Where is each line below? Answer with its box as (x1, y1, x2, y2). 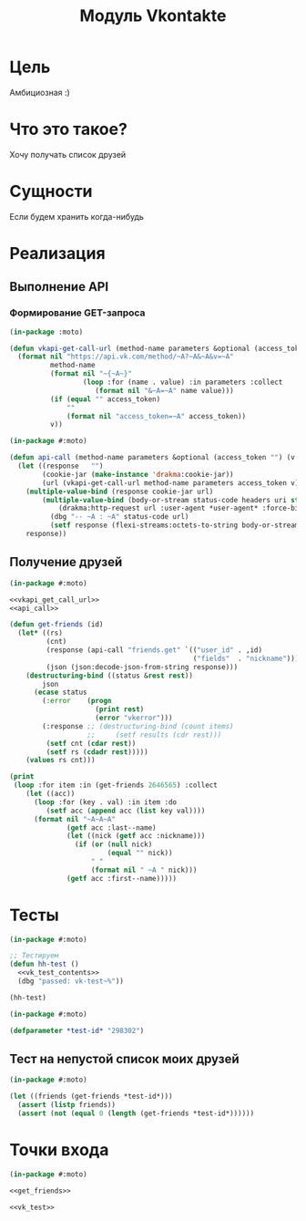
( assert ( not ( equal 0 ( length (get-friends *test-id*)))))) (17, 1109, 255, 1118)
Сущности (9, 181, 93, 202)
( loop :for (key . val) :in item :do (33, 797, 178, 807)
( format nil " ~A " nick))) (90, 865, 198, 874)
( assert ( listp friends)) (17, 1101, 117, 1110)
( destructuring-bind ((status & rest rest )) (25, 671, 194, 680)
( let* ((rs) (17, 628, 64, 638)
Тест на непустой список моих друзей (9, 1050, 240, 1067)
